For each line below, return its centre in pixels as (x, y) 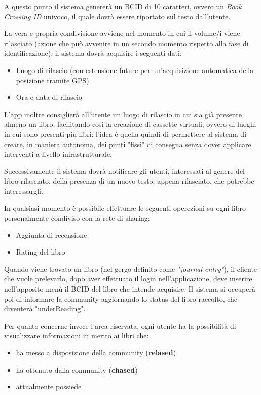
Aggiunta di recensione (51, 235)
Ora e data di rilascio (49, 97)
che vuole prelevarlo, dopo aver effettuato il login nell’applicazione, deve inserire (128, 279)
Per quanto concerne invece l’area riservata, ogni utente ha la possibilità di (120, 325)
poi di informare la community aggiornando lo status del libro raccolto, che (121, 298)
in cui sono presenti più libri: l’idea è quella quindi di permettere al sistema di (125, 134)
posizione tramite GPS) (52, 80)
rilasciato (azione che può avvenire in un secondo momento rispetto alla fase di (126, 43)
